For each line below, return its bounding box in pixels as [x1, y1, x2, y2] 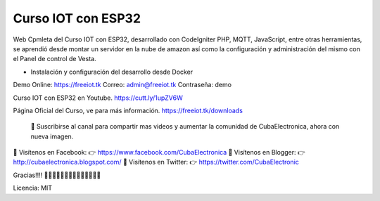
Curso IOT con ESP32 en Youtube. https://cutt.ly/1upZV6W [13, 93, 183, 102]
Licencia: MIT [13, 183, 53, 193]
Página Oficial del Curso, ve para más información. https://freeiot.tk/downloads [13, 106, 243, 115]
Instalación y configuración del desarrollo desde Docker [30, 67, 194, 76]
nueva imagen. [30, 132, 74, 141]
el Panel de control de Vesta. [13, 55, 96, 63]
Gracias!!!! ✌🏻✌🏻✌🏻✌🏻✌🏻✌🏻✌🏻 [13, 171, 101, 179]
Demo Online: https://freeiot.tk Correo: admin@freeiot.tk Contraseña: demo [13, 81, 232, 89]
